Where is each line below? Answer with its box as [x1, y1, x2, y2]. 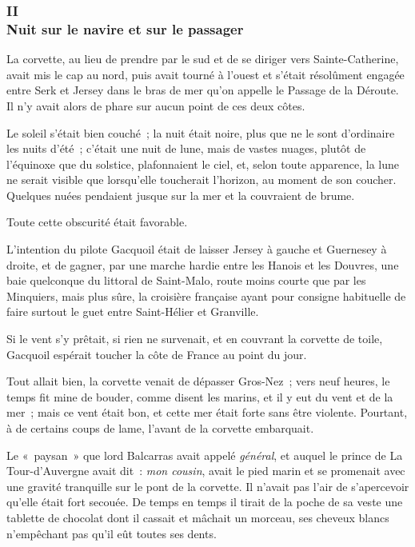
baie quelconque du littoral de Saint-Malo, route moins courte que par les [6, 272, 366, 289]
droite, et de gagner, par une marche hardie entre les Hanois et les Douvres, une [6, 256, 399, 273]
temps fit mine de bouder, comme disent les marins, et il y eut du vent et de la [6, 388, 393, 405]
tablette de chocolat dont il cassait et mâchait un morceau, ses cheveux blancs [6, 509, 389, 525]
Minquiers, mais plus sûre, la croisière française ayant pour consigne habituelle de [6, 287, 406, 304]
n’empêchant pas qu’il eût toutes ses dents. [6, 525, 217, 541]
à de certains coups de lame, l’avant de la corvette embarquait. [6, 420, 314, 437]
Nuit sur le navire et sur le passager [6, 18, 244, 38]
